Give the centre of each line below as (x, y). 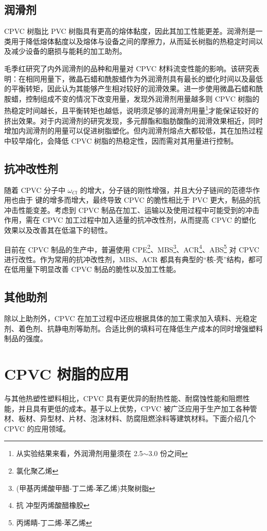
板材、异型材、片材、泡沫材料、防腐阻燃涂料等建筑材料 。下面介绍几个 (137, 418)
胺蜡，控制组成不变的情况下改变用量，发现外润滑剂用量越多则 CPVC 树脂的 (132, 98)
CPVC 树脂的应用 (66, 374)
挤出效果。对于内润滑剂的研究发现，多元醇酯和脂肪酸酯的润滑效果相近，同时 (133, 120)
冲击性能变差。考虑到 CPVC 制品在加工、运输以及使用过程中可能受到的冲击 (132, 210)
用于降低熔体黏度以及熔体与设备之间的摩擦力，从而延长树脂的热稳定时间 (133, 41)
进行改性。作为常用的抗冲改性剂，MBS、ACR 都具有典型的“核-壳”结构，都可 (133, 259)
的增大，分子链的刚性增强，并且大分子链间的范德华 (166, 190)
